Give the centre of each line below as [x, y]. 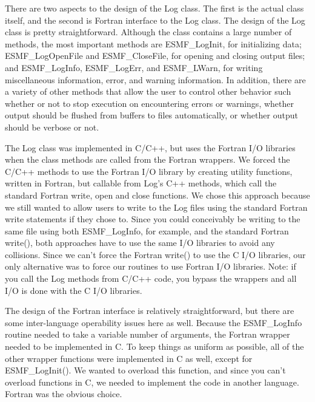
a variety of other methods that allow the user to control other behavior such [148, 91]
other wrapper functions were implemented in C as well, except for [129, 358]
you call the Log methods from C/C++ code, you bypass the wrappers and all [151, 278]
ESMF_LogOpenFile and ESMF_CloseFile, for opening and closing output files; [155, 56]
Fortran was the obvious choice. [64, 394]
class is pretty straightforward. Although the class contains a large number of [148, 32]
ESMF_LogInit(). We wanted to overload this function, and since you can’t [145, 370]
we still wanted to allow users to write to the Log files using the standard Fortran [156, 207]
